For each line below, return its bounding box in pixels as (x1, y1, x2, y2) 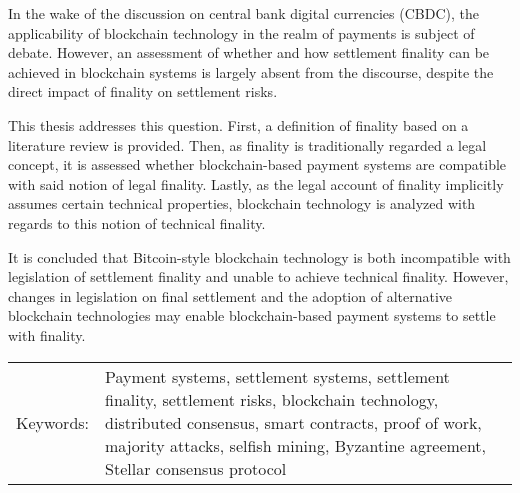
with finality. (8, 324, 86, 345)
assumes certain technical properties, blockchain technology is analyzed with (8, 193, 476, 214)
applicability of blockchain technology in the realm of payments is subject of (8, 22, 475, 43)
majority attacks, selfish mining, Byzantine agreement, (105, 433, 487, 457)
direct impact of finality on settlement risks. (8, 81, 278, 102)
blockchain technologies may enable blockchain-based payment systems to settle (8, 305, 496, 326)
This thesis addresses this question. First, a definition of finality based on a (8, 114, 469, 135)
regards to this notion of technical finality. (8, 212, 266, 233)
